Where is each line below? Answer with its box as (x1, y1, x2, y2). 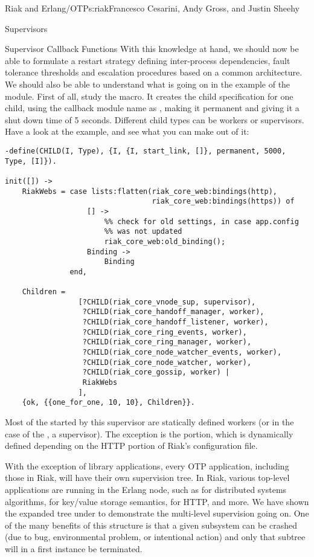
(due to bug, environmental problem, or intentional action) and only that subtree (5, 530, 306, 543)
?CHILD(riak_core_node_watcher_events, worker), (82, 348, 282, 357)
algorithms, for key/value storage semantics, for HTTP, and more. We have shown (5, 495, 309, 507)
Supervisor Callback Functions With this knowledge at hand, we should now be (5, 42, 299, 55)
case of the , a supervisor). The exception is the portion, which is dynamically (5, 427, 293, 440)
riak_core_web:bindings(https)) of (152, 197, 295, 206)
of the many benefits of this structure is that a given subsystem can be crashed (5, 518, 298, 531)
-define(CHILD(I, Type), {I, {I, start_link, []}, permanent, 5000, (5, 146, 286, 155)
